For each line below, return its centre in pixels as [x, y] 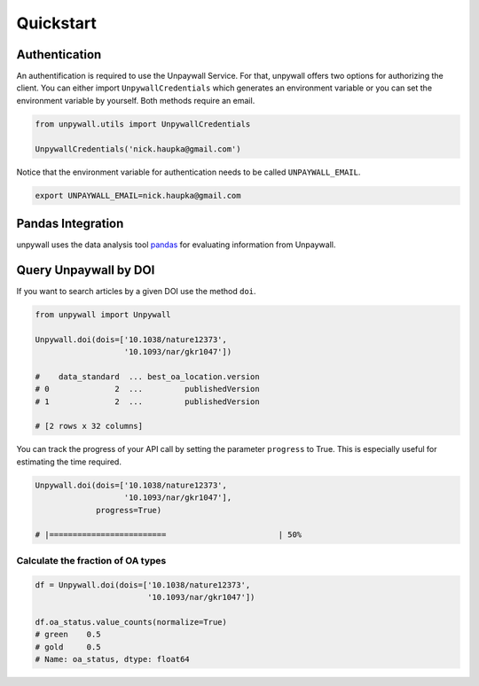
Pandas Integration [70, 223]
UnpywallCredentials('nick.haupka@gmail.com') [138, 149]
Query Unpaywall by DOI [86, 270]
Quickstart [57, 23]
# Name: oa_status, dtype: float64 [112, 659]
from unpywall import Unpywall [103, 314]
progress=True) [129, 510]
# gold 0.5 [68, 647]
